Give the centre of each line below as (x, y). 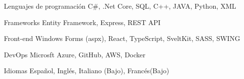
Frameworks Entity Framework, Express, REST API (82, 22)
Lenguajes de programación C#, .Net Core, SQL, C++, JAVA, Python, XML (120, 6)
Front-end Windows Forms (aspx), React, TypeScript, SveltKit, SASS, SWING (122, 38)
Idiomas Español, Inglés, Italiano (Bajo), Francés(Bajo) (87, 71)
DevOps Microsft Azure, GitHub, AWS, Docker (75, 54)
